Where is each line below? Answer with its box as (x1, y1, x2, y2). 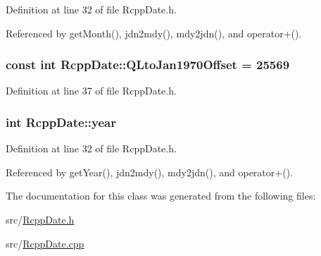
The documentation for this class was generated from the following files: (6, 188, 316, 203)
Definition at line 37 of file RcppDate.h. (6, 83, 177, 98)
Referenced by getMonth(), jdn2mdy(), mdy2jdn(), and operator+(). (6, 25, 302, 40)
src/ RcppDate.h (6, 212, 75, 226)
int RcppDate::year (6, 113, 116, 130)
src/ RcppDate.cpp (6, 236, 84, 250)
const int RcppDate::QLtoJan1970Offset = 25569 (6, 56, 290, 73)
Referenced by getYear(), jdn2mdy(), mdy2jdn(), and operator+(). (6, 164, 293, 179)
